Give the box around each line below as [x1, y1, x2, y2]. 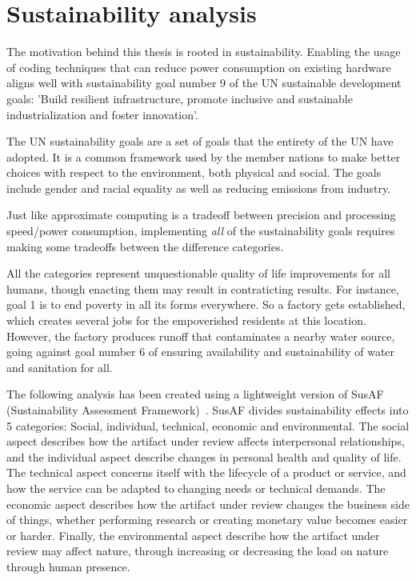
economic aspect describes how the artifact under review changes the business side [6, 495, 410, 512]
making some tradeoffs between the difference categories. [6, 238, 284, 254]
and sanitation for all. [6, 358, 113, 375]
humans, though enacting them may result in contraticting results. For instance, [6, 280, 399, 297]
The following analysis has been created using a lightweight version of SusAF [6, 386, 384, 402]
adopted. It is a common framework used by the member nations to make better [6, 148, 401, 165]
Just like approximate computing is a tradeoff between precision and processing [6, 206, 396, 223]
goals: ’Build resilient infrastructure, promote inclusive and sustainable [6, 90, 353, 106]
